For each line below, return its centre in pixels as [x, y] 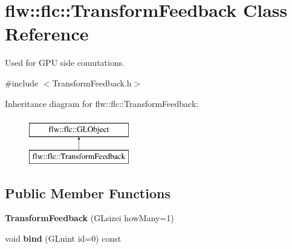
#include [22, 82]
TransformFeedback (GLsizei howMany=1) [89, 218]
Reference [47, 34]
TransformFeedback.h [92, 82]
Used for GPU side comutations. [65, 63]
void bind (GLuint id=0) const [63, 238]
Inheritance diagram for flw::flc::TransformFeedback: [102, 103]
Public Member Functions [88, 192]
